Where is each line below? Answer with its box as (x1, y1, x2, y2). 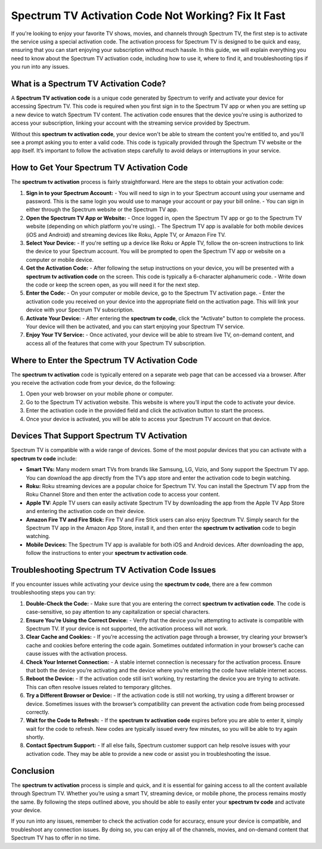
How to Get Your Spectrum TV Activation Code (11, 163, 188, 173)
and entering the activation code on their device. (26, 508, 145, 515)
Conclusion (11, 765, 55, 776)
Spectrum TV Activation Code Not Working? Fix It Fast (11, 9, 286, 22)
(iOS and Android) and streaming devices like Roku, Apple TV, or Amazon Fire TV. (26, 231, 226, 238)
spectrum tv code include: (11, 455, 78, 462)
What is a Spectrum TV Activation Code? (11, 78, 166, 89)
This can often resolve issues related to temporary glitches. (26, 683, 172, 690)
